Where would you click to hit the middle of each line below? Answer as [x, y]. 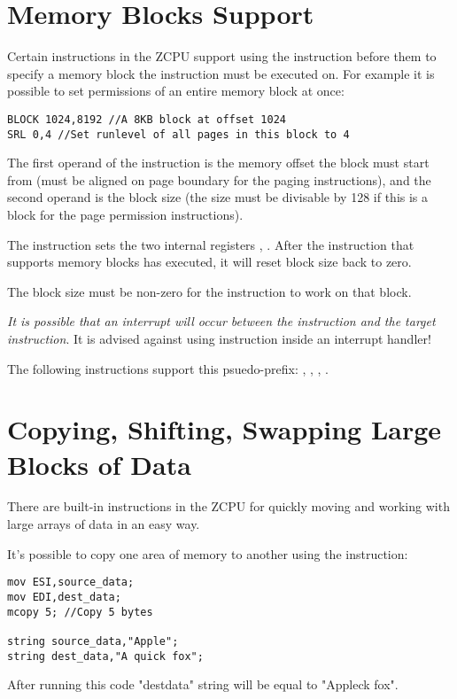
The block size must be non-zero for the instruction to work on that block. [209, 291]
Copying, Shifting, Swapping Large [225, 429]
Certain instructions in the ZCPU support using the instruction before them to [222, 56]
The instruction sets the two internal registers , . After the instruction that [211, 244]
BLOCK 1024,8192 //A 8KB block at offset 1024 [147, 119]
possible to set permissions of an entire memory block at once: [176, 91]
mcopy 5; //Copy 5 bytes [80, 612]
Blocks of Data [99, 464]
